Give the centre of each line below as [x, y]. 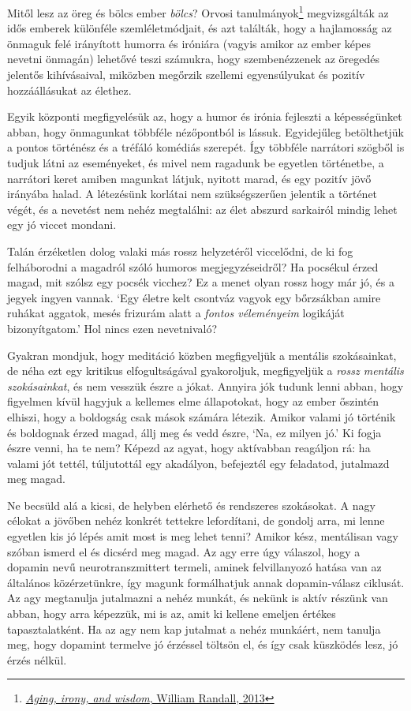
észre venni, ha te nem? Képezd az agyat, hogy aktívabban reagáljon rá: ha [189, 448]
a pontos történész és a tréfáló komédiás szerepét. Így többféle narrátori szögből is [206, 147]
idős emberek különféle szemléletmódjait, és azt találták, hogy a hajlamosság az [200, 28]
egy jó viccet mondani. [62, 225]
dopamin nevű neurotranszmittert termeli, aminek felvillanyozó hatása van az [194, 567]
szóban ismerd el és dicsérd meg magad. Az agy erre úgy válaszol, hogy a [184, 551]
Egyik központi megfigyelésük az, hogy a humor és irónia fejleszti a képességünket [205, 116]
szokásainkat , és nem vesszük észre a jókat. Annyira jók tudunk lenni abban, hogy [205, 385]
